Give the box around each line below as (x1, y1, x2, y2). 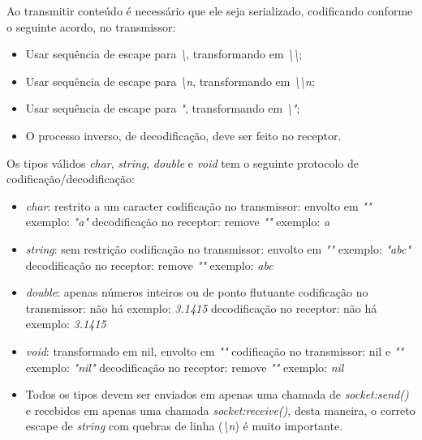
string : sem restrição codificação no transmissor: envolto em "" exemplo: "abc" (25, 240, 411, 257)
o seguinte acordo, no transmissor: (6, 18, 176, 35)
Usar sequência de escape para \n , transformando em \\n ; (25, 72, 315, 89)
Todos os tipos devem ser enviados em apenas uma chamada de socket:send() (25, 386, 409, 403)
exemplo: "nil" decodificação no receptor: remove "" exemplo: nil (25, 358, 344, 375)
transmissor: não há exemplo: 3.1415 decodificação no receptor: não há (25, 299, 377, 316)
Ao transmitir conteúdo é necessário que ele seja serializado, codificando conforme (6, 2, 413, 19)
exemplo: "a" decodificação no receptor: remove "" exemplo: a (25, 213, 330, 230)
